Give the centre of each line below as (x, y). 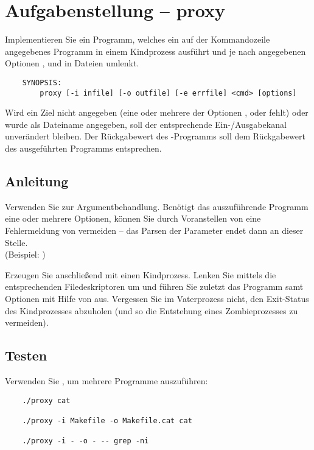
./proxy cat (46, 400)
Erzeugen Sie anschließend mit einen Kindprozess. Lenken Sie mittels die (141, 274)
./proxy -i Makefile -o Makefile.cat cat (107, 420)
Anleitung (37, 181)
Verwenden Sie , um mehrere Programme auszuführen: (106, 380)
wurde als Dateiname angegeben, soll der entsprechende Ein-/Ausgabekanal (146, 124)
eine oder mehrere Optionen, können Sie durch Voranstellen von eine (133, 218)
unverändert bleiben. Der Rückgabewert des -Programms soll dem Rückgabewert (155, 136)
